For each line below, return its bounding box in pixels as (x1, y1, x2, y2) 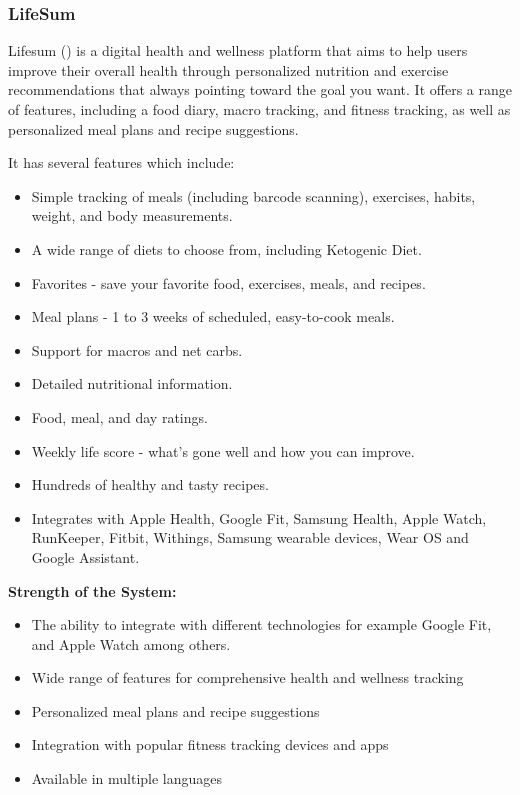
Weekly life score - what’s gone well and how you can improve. (31, 440, 415, 461)
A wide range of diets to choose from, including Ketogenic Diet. (31, 238, 422, 259)
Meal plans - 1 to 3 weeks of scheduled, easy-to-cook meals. (31, 306, 395, 327)
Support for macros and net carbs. (31, 339, 243, 360)
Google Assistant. (31, 546, 140, 567)
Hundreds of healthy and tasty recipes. (31, 474, 269, 495)
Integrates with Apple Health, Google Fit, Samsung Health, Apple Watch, (31, 507, 487, 528)
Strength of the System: (8, 580, 177, 601)
